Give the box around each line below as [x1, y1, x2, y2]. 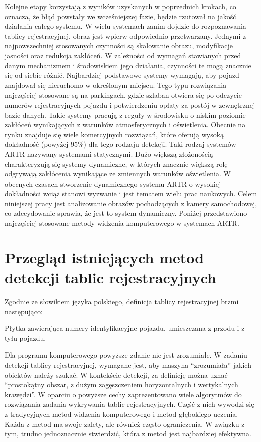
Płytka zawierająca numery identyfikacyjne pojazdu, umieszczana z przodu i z [5, 323, 245, 333]
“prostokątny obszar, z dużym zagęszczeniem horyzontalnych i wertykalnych [5, 379, 238, 390]
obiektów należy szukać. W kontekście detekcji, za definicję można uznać [5, 369, 228, 380]
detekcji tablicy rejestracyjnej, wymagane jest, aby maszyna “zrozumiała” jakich [5, 359, 251, 370]
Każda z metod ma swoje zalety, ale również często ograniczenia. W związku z [5, 418, 245, 429]
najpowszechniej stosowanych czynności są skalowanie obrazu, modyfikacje [5, 40, 233, 51]
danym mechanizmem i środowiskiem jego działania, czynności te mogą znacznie [5, 60, 251, 70]
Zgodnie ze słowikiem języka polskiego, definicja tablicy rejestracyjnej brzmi [5, 296, 239, 306]
